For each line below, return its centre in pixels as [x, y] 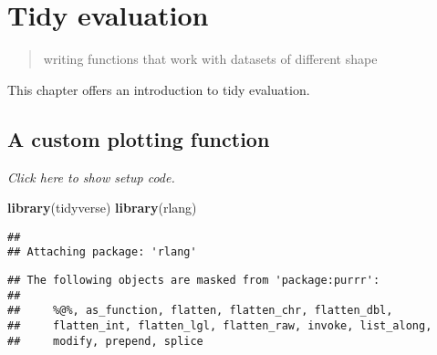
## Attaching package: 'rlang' [102, 252]
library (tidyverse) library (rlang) [102, 208]
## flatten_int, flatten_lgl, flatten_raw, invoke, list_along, [220, 325]
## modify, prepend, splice [105, 341]
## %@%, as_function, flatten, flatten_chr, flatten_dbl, [200, 311]
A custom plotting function [139, 138]
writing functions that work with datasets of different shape [210, 59]
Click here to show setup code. [91, 177]
